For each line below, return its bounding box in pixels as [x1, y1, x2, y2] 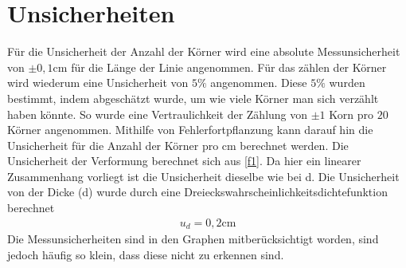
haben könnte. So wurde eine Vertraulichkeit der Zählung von [7, 105, 308, 122]
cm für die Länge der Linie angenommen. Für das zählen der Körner [53, 58, 387, 75]
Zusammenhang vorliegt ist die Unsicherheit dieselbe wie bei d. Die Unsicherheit [7, 167, 400, 184]
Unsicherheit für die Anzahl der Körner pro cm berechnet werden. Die [7, 136, 349, 153]
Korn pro [329, 105, 373, 122]
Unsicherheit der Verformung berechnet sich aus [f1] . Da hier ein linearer [7, 152, 361, 169]
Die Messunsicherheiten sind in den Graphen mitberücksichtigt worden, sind [7, 231, 379, 247]
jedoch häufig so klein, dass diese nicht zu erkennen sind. [7, 246, 284, 262]
